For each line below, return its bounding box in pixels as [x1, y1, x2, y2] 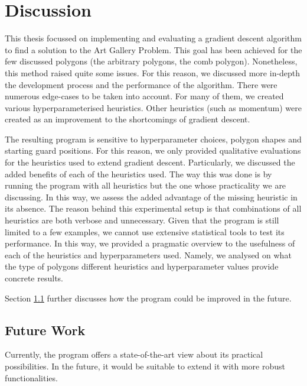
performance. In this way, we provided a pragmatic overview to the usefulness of [5, 237, 295, 249]
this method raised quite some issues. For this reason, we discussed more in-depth [5, 66, 301, 79]
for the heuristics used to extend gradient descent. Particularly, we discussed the [5, 156, 295, 168]
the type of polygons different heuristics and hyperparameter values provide [5, 260, 279, 273]
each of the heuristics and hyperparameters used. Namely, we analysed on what [5, 248, 292, 261]
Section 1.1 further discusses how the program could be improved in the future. [5, 291, 292, 304]
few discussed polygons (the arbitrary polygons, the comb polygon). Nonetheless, [5, 55, 298, 67]
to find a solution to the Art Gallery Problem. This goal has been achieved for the [5, 43, 302, 56]
